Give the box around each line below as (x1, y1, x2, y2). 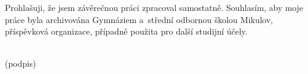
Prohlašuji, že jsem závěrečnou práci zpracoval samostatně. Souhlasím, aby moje (5, 1, 303, 13)
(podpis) (5, 57, 36, 70)
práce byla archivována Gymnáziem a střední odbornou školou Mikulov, (5, 13, 273, 25)
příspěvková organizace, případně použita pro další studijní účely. (5, 25, 248, 38)
